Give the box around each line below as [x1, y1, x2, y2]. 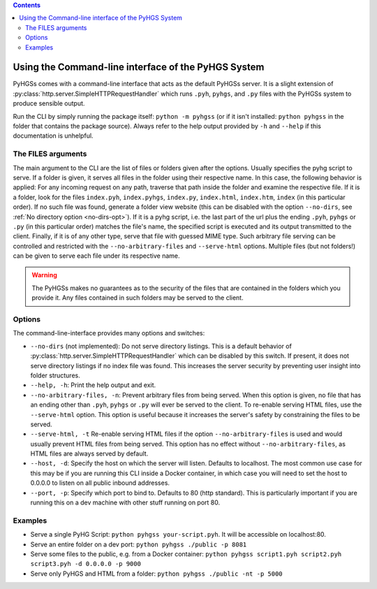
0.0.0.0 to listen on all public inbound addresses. [30, 479, 170, 487]
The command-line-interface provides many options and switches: [13, 329, 205, 337]
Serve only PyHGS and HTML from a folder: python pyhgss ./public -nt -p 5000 [30, 569, 283, 578]
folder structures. [30, 371, 80, 379]
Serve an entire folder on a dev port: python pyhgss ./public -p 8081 [30, 540, 247, 548]
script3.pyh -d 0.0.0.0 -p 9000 [30, 560, 141, 568]
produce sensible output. [13, 99, 85, 108]
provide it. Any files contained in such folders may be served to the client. [31, 293, 244, 302]
